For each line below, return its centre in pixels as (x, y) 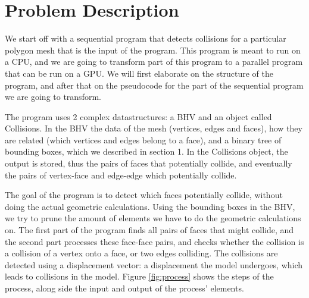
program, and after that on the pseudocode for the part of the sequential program (154, 85)
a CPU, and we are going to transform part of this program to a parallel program (154, 62)
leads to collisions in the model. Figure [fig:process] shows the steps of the (139, 276)
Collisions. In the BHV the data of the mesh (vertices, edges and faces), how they (154, 128)
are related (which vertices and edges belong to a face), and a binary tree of (143, 139)
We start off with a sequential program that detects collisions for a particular (146, 38)
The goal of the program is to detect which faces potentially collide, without (144, 195)
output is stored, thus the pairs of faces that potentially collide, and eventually (149, 163)
